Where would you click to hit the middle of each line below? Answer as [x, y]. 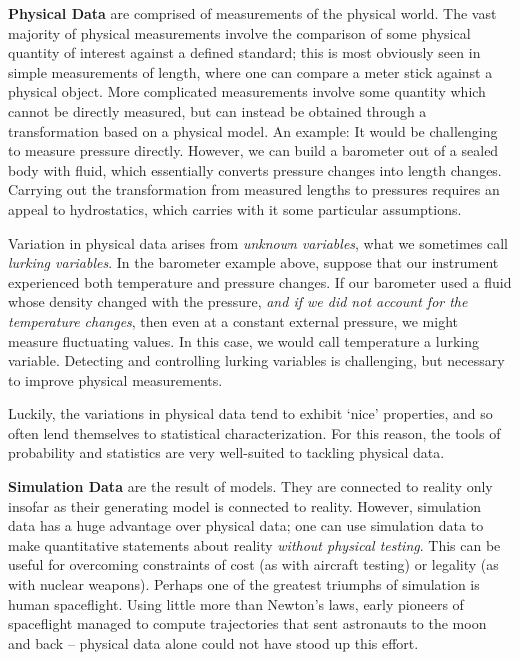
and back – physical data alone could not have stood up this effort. [213, 642]
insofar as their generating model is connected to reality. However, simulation [244, 505]
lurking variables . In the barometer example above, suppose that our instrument [253, 262]
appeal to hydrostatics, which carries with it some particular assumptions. [235, 208]
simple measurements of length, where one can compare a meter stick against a [250, 71]
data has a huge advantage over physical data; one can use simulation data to [246, 525]
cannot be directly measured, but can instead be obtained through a [217, 110]
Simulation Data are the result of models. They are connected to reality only [250, 486]
